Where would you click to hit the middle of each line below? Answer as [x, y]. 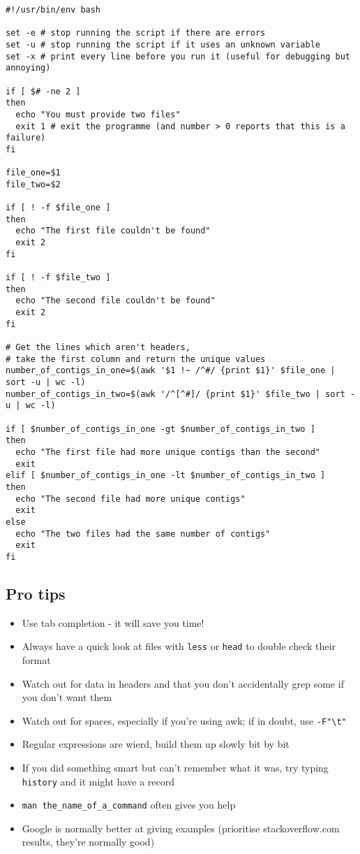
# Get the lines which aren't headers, [98, 348]
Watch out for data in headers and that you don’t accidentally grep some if [183, 683]
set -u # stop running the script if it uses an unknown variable [163, 44]
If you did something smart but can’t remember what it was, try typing [175, 767]
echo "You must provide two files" [98, 114]
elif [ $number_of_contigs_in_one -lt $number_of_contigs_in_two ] [166, 476]
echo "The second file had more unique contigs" [130, 499]
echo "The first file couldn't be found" [113, 231]
